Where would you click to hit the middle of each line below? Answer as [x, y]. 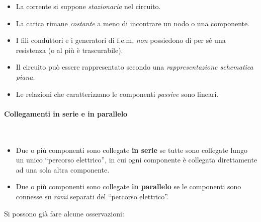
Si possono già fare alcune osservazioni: [64, 213]
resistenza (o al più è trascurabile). [69, 50]
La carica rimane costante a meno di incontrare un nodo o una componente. [133, 23]
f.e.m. [125, 41]
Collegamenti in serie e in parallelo [66, 113]
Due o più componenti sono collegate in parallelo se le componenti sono [128, 186]
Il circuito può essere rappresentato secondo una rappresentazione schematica [135, 67]
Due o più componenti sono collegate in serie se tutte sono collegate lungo [132, 150]
